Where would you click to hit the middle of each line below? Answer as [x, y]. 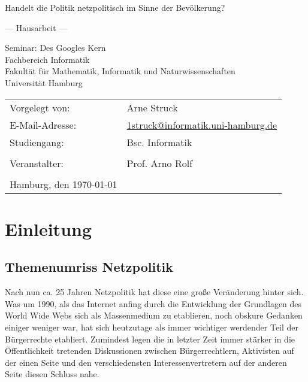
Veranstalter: [37, 163]
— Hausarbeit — [36, 27]
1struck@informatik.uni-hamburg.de [202, 125]
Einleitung [49, 228]
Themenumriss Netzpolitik [89, 267]
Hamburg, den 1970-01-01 [64, 184]
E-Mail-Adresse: [43, 125]
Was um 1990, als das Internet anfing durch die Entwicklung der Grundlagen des [153, 303]
